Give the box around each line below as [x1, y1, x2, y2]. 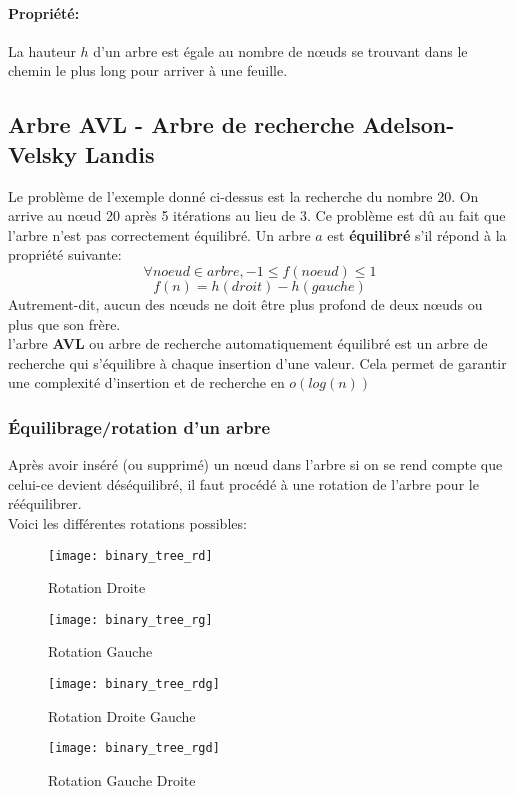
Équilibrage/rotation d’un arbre [8, 414, 271, 439]
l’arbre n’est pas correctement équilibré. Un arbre [8, 224, 311, 245]
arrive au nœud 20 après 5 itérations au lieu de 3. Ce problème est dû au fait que [8, 205, 506, 226]
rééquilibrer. [8, 493, 82, 514]
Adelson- [362, 109, 455, 140]
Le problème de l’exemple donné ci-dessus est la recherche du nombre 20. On [8, 185, 479, 206]
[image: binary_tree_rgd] [48, 741, 220, 756]
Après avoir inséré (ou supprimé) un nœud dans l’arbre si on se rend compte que [8, 454, 503, 475]
